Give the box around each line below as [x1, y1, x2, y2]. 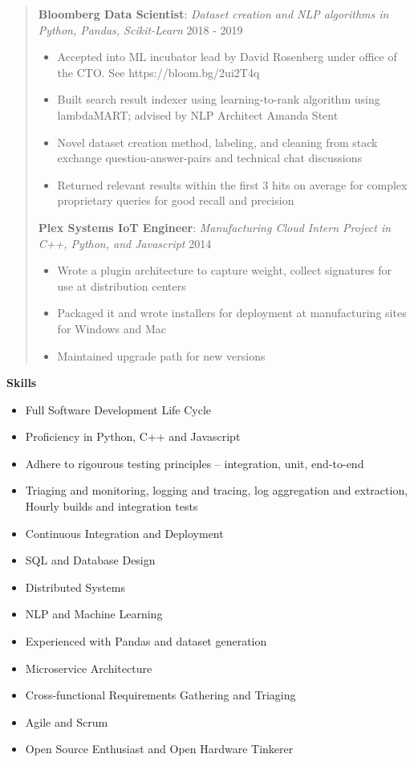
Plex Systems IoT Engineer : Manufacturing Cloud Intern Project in [38, 218, 392, 235]
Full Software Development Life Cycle [25, 401, 212, 418]
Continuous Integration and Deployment [25, 524, 224, 541]
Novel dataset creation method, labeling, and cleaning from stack [57, 133, 378, 150]
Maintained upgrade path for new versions [57, 347, 266, 364]
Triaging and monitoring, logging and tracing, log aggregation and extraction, [25, 482, 408, 499]
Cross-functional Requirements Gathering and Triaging [25, 687, 296, 703]
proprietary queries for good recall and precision [57, 192, 294, 209]
